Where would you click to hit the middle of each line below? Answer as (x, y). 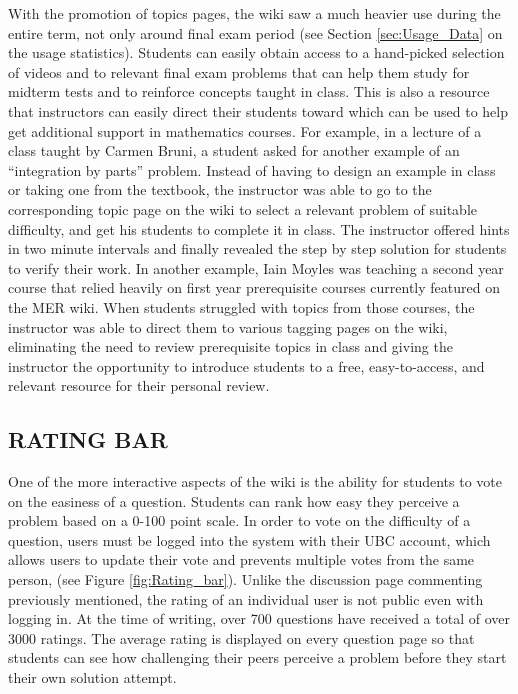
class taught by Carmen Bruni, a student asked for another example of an (234, 150)
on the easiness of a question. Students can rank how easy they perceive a (234, 500)
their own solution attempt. (92, 677)
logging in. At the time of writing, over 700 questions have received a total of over (259, 618)
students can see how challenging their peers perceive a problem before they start (257, 657)
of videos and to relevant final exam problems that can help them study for (239, 71)
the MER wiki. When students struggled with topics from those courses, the (241, 306)
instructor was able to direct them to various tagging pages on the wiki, (228, 326)
